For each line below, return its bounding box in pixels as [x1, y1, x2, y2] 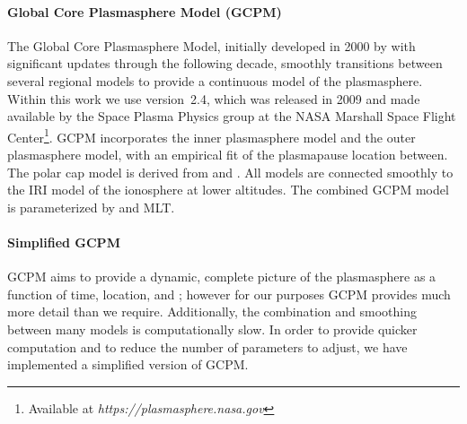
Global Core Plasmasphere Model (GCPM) [7, 2, 282, 21]
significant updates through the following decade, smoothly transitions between [7, 54, 443, 73]
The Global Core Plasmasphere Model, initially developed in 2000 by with [7, 36, 416, 55]
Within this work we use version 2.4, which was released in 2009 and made [7, 89, 420, 108]
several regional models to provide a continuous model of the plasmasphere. [7, 71, 423, 90]
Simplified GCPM [7, 232, 120, 251]
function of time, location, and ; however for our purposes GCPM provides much [7, 284, 451, 303]
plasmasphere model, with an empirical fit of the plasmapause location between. [7, 145, 448, 164]
